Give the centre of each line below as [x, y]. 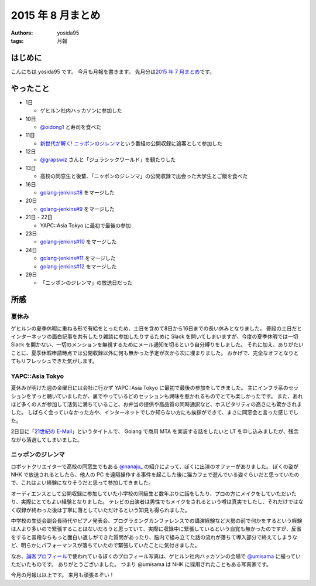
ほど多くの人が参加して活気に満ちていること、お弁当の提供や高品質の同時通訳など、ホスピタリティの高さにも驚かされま [157, 404]
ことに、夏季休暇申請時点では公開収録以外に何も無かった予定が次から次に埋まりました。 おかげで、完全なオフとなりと [155, 353]
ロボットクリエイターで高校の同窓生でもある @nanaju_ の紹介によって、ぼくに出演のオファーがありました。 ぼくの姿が [154, 466]
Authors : [22, 33]
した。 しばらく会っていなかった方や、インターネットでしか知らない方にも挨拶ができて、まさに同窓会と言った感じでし [155, 413]
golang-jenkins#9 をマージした [78, 209]
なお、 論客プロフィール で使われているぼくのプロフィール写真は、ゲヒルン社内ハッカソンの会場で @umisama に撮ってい [156, 556]
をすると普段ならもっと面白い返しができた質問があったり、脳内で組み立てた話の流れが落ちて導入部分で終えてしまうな [154, 537]
